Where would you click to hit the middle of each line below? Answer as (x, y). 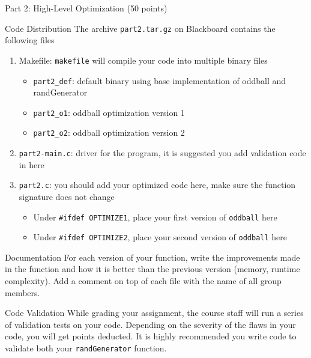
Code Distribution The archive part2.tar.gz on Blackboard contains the (140, 28)
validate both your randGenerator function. (86, 348)
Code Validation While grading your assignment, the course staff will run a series (154, 313)
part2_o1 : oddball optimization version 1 (109, 112)
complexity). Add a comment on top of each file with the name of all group (143, 281)
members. (23, 292)
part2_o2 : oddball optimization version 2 (109, 132)
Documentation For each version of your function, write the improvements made (152, 257)
